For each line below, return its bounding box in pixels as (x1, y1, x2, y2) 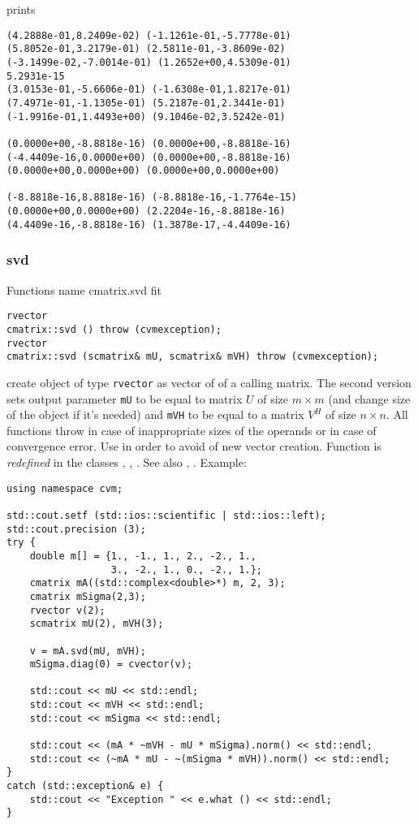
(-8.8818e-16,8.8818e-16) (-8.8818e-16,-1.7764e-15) (6, 192, 297, 204)
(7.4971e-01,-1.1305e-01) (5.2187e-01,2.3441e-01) (6, 97, 286, 109)
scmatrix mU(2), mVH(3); (29, 618, 164, 630)
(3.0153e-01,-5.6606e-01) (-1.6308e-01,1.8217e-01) (6, 84, 291, 96)
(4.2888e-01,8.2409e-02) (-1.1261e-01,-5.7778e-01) (6, 29, 291, 41)
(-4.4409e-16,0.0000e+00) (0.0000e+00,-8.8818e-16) (6, 151, 291, 163)
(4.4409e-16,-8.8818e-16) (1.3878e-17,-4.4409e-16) (6, 218, 291, 231)
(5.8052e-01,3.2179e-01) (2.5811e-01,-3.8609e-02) (6, 43, 286, 55)
